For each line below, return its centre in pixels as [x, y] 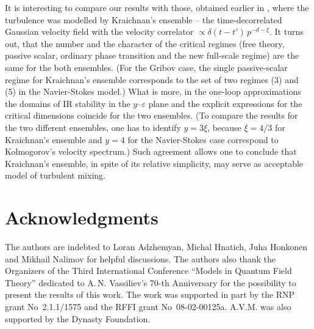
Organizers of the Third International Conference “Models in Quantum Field [148, 271]
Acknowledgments [82, 217]
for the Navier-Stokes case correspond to [203, 139]
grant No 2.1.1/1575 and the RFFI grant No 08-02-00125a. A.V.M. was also [148, 306]
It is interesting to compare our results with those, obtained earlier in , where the [157, 7]
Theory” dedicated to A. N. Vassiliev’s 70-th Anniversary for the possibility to [151, 282]
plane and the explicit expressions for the [225, 103]
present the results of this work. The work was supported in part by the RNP [150, 294]
